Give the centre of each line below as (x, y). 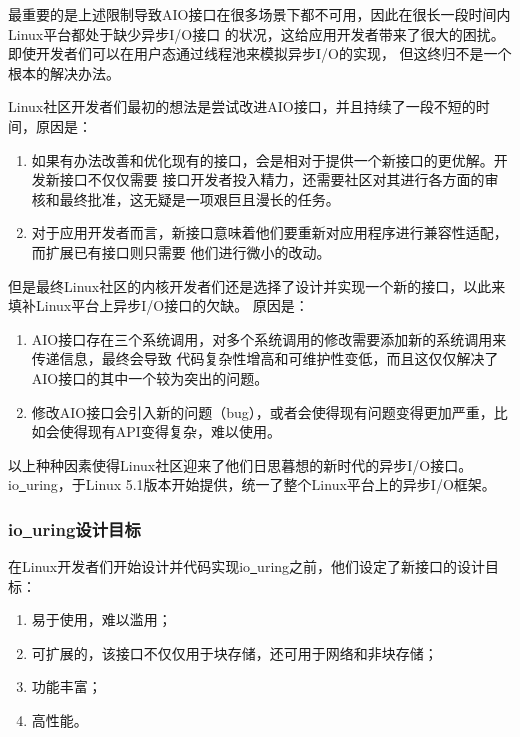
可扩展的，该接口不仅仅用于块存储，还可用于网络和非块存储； (234, 652)
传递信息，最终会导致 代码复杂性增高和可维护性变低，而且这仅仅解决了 (265, 358)
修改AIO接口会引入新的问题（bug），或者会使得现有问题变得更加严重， (262, 411)
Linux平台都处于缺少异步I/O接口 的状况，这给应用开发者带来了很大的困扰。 (256, 33)
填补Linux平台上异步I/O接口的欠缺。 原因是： (158, 305)
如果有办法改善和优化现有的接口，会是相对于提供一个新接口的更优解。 (262, 159)
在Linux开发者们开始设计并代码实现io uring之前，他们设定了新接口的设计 (247, 566)
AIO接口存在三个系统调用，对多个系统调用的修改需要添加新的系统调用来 (269, 338)
